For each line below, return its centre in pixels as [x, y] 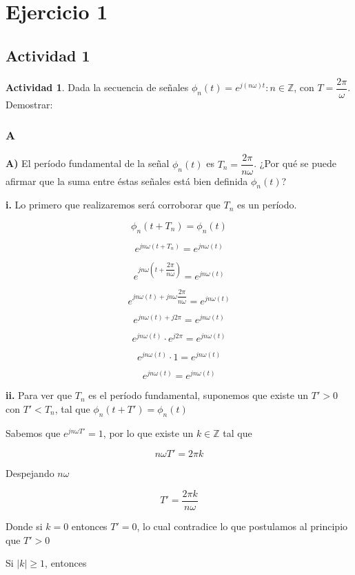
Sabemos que [33, 432]
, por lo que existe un [148, 432]
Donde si [24, 526]
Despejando [30, 473]
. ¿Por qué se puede [295, 163]
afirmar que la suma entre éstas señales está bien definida [127, 181]
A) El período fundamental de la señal [88, 163]
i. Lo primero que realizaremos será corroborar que [113, 205]
